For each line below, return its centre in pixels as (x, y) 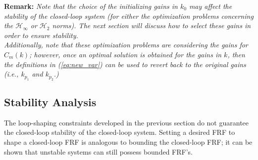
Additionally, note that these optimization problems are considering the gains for (126, 45)
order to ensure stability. (41, 35)
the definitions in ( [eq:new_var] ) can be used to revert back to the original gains (125, 64)
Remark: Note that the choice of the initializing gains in (91, 6)
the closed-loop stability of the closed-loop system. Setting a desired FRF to (120, 132)
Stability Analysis (50, 101)
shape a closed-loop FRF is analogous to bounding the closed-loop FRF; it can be (128, 141)
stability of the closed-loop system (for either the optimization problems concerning (129, 16)
